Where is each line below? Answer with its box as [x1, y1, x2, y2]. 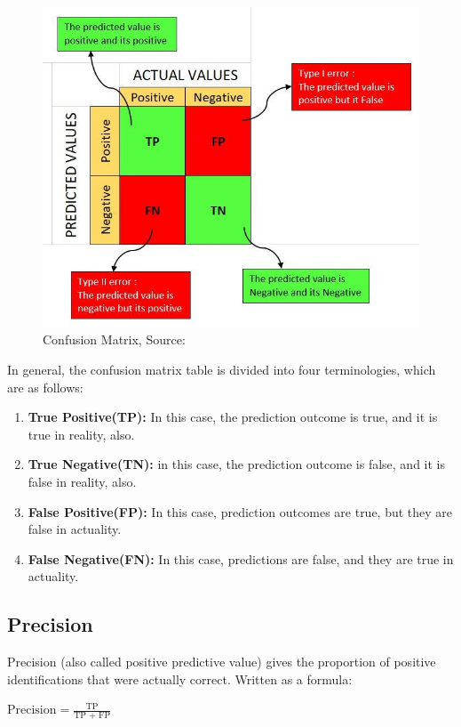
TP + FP [74, 711, 111, 721]
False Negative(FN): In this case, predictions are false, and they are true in [28, 549, 454, 568]
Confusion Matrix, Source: [43, 330, 186, 349]
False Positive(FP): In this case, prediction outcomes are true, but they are [28, 502, 453, 521]
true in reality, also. [28, 424, 135, 443]
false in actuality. [28, 520, 122, 538]
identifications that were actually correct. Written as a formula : [7, 669, 353, 688]
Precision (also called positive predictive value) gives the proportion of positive [7, 652, 436, 671]
